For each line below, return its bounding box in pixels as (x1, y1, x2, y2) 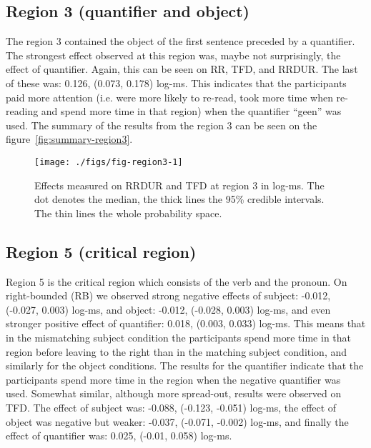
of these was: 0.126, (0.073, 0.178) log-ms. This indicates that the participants (6, 75, 347, 90)
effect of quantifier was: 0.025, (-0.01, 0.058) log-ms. (6, 428, 232, 443)
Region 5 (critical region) (6, 240, 197, 262)
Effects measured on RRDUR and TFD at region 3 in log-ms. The (34, 177, 325, 192)
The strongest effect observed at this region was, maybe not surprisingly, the (6, 47, 341, 62)
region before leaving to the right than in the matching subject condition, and (6, 344, 347, 359)
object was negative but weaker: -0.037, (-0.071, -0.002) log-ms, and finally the (6, 414, 349, 429)
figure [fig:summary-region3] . (6, 131, 133, 146)
